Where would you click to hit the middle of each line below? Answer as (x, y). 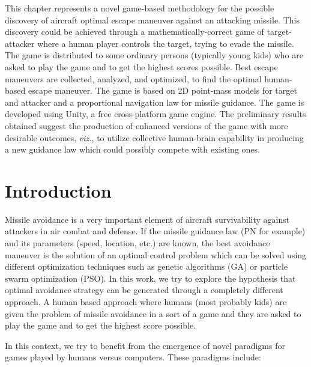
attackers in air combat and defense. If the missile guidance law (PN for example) (155, 231)
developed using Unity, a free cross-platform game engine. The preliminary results (155, 114)
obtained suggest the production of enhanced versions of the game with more (146, 125)
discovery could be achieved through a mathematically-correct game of (134, 32)
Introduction (58, 190)
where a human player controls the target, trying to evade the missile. (166, 43)
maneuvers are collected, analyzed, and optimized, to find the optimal (133, 78)
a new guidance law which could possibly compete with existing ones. (132, 149)
